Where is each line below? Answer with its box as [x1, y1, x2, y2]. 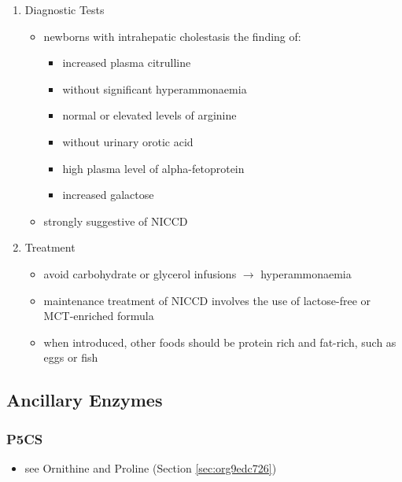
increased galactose [62, 186, 154, 203]
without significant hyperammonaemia [62, 80, 247, 97]
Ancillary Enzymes [6, 388, 163, 412]
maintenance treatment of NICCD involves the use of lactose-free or [43, 292, 371, 308]
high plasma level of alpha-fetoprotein [62, 160, 245, 176]
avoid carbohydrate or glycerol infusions [43, 265, 237, 281]
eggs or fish [43, 349, 98, 366]
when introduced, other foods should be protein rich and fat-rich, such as [43, 333, 396, 350]
